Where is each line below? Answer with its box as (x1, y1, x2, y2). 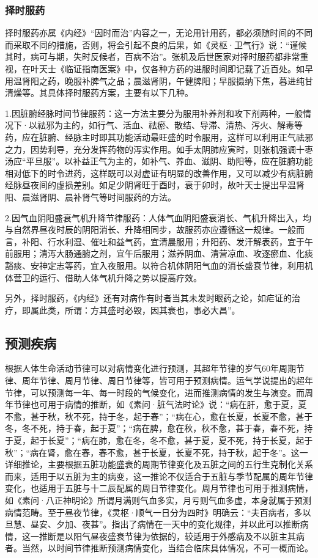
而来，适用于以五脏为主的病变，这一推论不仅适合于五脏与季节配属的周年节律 (5, 469, 313, 482)
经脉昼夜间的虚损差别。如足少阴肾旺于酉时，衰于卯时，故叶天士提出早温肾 (5, 178, 305, 191)
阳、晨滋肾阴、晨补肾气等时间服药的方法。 (5, 190, 176, 203)
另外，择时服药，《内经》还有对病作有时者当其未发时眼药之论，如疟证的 (5, 292, 292, 304)
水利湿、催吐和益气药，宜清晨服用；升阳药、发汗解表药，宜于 (56, 235, 305, 248)
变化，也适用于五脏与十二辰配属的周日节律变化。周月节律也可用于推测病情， (5, 482, 313, 494)
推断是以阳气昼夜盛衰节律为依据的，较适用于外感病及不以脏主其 (39, 529, 296, 542)
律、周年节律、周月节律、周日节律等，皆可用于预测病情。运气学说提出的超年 (5, 374, 313, 387)
